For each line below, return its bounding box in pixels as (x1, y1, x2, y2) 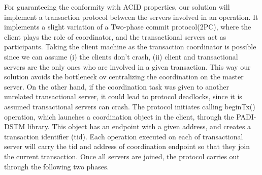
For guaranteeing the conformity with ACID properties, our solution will (4, 2, 230, 12)
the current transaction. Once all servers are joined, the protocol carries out (4, 151, 240, 161)
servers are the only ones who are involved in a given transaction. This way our (4, 61, 251, 72)
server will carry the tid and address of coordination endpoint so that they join (4, 141, 250, 152)
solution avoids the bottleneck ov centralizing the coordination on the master (4, 71, 244, 82)
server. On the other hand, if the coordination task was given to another (4, 81, 230, 92)
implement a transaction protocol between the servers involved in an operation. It (4, 11, 258, 22)
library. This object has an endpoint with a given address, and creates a (27, 121, 251, 132)
